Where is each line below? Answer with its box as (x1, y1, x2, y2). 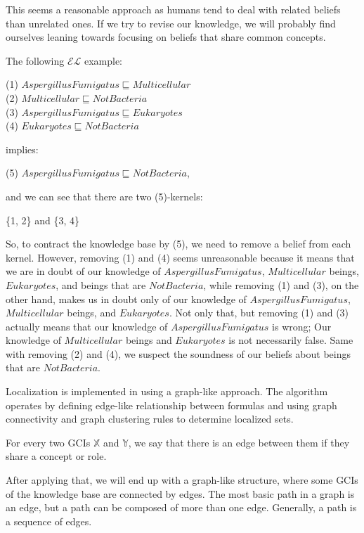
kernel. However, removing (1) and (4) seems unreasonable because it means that (6, 250, 355, 264)
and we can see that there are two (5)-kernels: (6, 188, 203, 203)
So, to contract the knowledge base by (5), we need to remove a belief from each (6, 236, 351, 251)
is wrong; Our (272, 319, 332, 333)
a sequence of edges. (6, 513, 92, 528)
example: (84, 53, 122, 68)
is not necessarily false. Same (228, 333, 353, 347)
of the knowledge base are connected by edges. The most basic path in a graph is (6, 486, 355, 501)
